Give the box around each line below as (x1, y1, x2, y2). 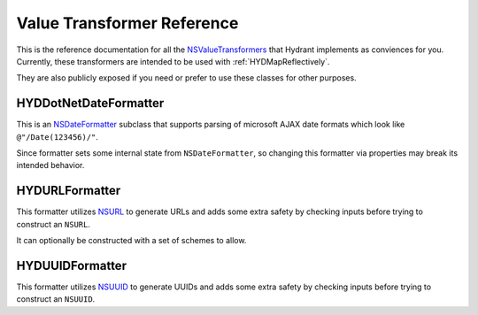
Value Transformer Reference (16, 13, 239, 33)
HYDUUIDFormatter (16, 257, 127, 273)
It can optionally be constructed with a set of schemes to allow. (16, 235, 247, 246)
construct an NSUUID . (16, 294, 96, 304)
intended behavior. (16, 160, 85, 171)
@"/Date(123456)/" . (16, 131, 99, 142)
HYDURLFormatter (16, 183, 121, 198)
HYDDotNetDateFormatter (16, 96, 165, 111)
